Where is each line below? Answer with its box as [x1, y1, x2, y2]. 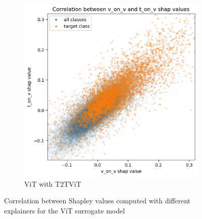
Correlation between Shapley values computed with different [4, 195, 191, 206]
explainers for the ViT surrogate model [4, 205, 125, 215]
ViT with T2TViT [24, 178, 81, 189]
